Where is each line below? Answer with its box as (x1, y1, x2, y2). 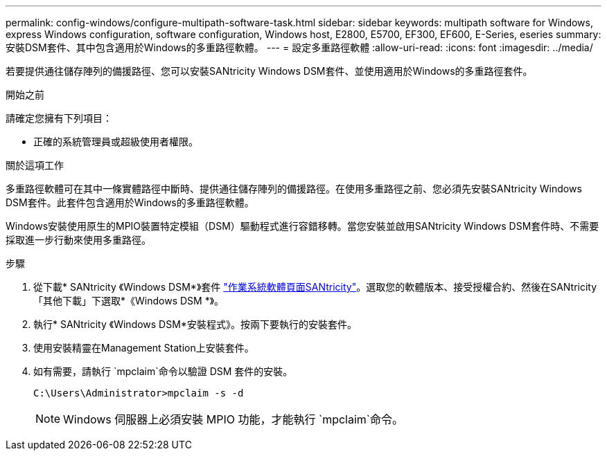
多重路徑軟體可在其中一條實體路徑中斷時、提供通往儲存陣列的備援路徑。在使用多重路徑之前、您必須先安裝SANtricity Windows (6, 183, 582, 194)
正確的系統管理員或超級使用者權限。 (33, 136, 198, 147)
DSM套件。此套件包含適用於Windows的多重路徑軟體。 (6, 197, 254, 208)
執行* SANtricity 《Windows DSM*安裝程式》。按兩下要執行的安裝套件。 (33, 318, 357, 330)
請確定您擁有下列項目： (6, 112, 112, 124)
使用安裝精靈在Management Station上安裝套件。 (33, 342, 254, 354)
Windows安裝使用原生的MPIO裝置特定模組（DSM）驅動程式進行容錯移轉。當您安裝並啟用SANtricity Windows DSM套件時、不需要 (6, 220, 599, 232)
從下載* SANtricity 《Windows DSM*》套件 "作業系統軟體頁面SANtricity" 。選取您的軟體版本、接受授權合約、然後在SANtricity (33, 281, 597, 293)
